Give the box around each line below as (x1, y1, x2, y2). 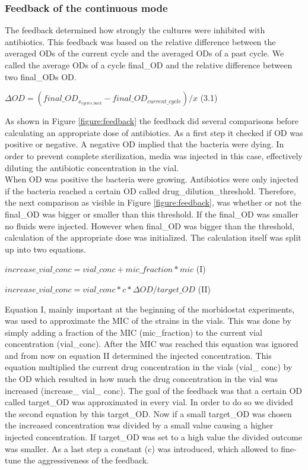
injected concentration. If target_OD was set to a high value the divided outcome (5, 431, 302, 443)
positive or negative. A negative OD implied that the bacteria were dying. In (5, 138, 284, 150)
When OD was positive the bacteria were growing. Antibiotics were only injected (5, 173, 299, 185)
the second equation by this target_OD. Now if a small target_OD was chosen (5, 407, 292, 419)
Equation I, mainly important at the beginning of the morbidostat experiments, (5, 302, 295, 315)
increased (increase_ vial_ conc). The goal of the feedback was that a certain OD (5, 384, 302, 396)
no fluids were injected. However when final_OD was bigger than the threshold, (5, 219, 295, 232)
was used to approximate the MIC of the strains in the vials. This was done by (5, 314, 291, 327)
